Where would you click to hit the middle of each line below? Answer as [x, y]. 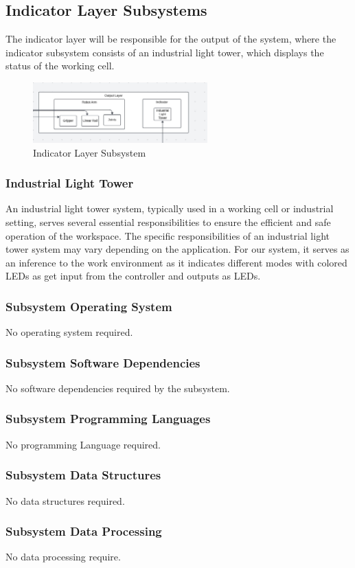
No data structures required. [65, 500]
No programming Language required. [83, 444]
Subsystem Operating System [89, 306]
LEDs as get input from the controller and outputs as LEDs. [133, 276]
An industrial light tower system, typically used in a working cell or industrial [170, 208]
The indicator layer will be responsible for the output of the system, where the [171, 39]
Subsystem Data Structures [83, 475]
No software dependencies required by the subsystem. [118, 388]
